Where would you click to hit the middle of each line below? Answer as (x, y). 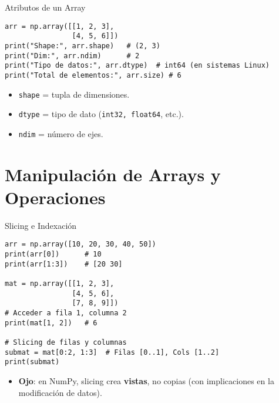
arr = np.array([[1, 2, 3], (60, 26)
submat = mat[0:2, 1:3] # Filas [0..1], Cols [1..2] (112, 352)
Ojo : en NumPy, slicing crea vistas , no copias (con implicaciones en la (146, 380)
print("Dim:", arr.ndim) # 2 (72, 56)
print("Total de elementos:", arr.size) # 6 (93, 75)
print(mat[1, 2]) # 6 (51, 323)
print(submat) (32, 362)
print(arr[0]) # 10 (53, 254)
